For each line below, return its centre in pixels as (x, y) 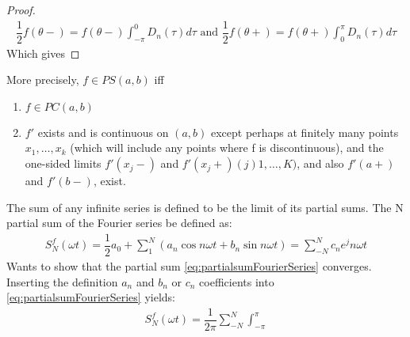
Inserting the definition (62, 281)
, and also (320, 163)
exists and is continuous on (103, 132)
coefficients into (237, 281)
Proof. (21, 9)
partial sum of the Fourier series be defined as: (119, 223)
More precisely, (43, 80)
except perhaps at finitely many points (305, 132)
